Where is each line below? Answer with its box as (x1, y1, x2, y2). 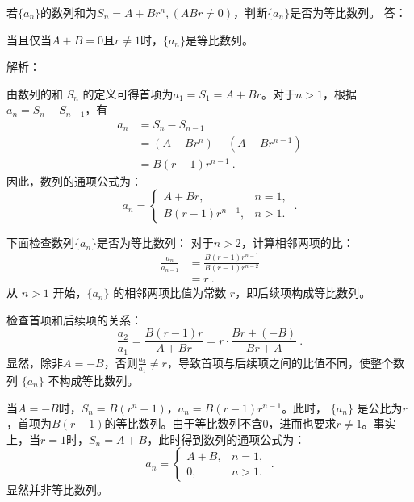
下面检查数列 (6, 234, 74, 251)
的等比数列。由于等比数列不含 (104, 415, 263, 432)
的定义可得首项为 (82, 85, 174, 102)
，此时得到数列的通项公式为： (147, 430, 306, 447)
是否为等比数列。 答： (290, 4, 407, 20)
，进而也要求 (268, 415, 337, 432)
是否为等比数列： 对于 (97, 234, 214, 251)
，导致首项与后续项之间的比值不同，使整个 (166, 353, 393, 370)
